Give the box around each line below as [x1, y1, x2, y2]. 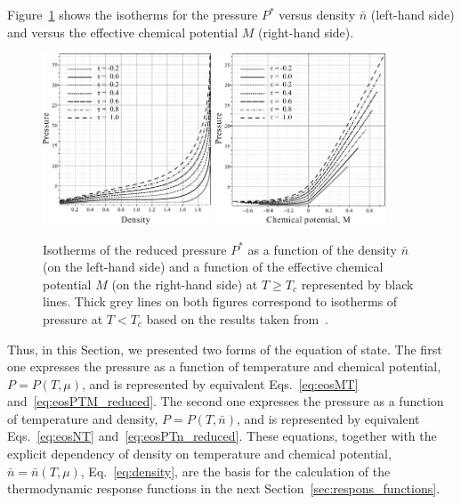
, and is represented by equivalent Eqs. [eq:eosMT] [82, 374, 359, 393]
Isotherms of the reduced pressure [43, 240, 227, 258]
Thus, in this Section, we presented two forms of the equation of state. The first [7, 339, 442, 358]
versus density [279, 5, 356, 23]
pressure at [43, 309, 103, 328]
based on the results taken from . [146, 309, 328, 328]
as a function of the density [247, 240, 397, 258]
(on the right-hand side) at [111, 274, 258, 293]
